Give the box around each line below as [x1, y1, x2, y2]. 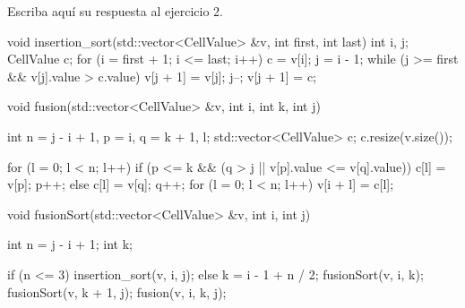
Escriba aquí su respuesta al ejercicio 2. [7, 2, 223, 20]
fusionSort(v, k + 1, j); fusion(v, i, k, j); [7, 282, 227, 301]
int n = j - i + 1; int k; [7, 235, 133, 253]
